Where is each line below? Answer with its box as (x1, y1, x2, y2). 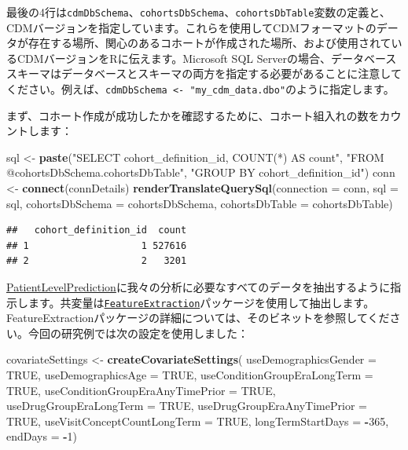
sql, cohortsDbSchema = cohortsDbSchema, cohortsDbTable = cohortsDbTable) (6, 195, 393, 211)
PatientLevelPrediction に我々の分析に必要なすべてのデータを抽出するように (6, 279, 391, 295)
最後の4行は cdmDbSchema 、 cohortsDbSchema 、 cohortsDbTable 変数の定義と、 (6, 4, 391, 20)
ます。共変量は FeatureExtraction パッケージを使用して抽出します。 (28, 294, 375, 310)
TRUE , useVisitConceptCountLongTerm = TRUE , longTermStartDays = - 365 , (6, 412, 389, 429)
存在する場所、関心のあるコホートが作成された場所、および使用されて (28, 35, 391, 51)
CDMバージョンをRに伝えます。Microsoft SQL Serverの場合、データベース (17, 49, 397, 66)
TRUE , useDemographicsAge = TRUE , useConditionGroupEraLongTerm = (6, 367, 373, 383)
